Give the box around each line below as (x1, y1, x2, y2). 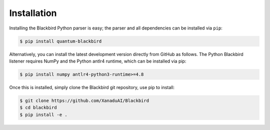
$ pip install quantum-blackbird (19, 38, 102, 44)
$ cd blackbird (19, 105, 57, 110)
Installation (9, 7, 57, 18)
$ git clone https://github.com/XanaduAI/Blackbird (19, 97, 149, 103)
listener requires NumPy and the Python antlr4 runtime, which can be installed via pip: (9, 58, 186, 64)
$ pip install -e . (19, 111, 67, 117)
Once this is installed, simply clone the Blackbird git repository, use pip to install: (9, 84, 175, 90)
